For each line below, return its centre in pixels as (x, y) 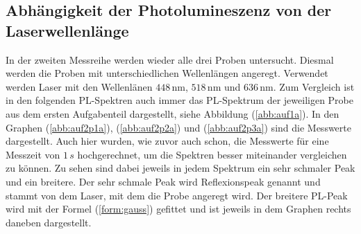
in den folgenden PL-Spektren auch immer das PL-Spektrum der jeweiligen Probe (180, 100)
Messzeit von (33, 154)
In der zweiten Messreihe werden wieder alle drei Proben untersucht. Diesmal (170, 59)
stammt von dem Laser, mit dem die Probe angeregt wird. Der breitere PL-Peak (177, 195)
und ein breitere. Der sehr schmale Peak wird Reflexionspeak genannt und (163, 181)
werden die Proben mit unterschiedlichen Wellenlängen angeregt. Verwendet (167, 73)
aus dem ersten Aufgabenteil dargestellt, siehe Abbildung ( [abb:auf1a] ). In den (173, 113)
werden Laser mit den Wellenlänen (79, 86)
